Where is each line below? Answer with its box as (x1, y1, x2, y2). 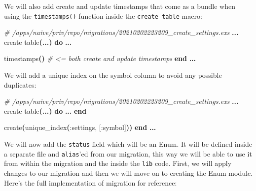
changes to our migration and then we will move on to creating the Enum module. (4, 167, 253, 178)
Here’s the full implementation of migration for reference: (4, 177, 177, 188)
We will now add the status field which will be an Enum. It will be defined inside (4, 139, 252, 149)
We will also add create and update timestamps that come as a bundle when (4, 1, 235, 11)
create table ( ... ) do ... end (4, 105, 87, 116)
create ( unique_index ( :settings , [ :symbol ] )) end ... (4, 122, 156, 132)
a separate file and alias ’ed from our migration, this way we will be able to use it (4, 148, 252, 159)
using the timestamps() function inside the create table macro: (4, 10, 202, 21)
